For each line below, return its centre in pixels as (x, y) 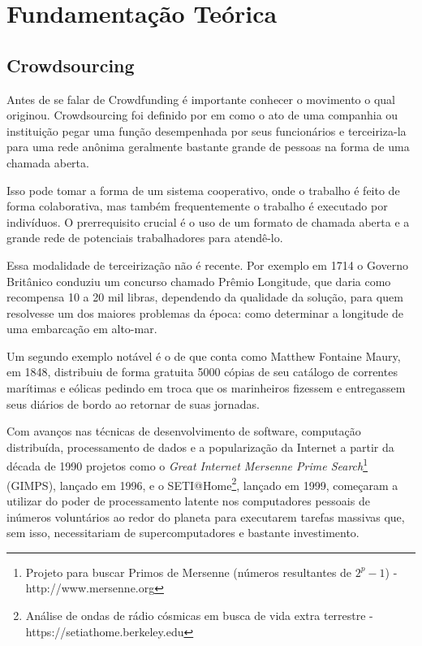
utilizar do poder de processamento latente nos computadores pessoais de (188, 500)
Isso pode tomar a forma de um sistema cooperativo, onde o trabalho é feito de (203, 190)
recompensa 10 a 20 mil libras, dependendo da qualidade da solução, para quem (205, 297)
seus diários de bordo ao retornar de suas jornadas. (133, 403)
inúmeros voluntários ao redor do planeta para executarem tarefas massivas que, (206, 516)
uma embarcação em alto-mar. (82, 329)
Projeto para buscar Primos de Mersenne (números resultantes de (189, 572)
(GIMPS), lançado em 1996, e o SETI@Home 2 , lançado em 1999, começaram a (202, 483)
